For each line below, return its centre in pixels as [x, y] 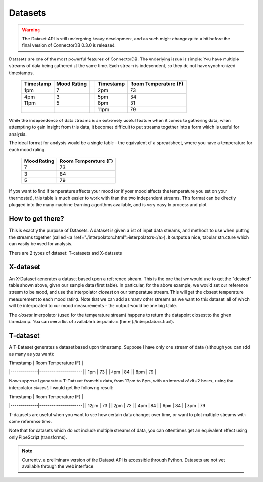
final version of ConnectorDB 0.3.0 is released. [69, 45]
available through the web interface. [58, 466]
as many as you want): [32, 354]
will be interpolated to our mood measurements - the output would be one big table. [93, 306]
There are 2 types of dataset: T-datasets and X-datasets [66, 253]
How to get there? [37, 219]
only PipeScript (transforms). [38, 437]
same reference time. [30, 422]
